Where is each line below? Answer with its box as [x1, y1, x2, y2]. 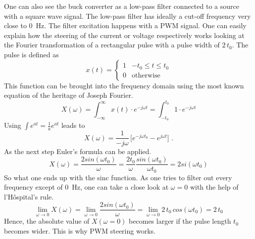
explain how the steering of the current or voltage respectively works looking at [4, 30, 245, 40]
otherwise [132, 72, 160, 79]
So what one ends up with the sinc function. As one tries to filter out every [4, 172, 232, 182]
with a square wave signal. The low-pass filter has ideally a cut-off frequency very [4, 10, 251, 21]
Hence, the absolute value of [4, 216, 90, 226]
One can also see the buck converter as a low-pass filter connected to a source [4, 1, 239, 11]
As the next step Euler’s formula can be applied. [4, 146, 152, 156]
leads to [61, 120, 85, 130]
